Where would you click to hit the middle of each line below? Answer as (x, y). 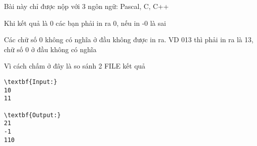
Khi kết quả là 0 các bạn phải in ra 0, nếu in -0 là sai (85, 23)
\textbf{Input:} (31, 82)
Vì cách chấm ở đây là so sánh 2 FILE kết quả (75, 66)
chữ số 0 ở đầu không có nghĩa (50, 49)
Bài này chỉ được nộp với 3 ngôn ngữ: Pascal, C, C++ (86, 6)
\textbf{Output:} (32, 115)
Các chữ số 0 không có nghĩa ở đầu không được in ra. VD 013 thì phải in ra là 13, (129, 39)
